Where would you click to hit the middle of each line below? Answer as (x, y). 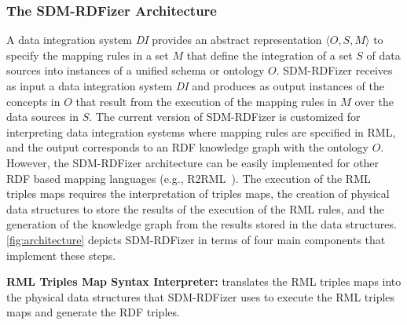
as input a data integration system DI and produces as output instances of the (195, 86)
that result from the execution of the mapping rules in (206, 101)
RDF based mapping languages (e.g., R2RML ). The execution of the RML (189, 178)
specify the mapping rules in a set (88, 55)
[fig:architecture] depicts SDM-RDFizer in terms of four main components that (196, 239)
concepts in (33, 101)
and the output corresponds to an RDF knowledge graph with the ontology (187, 147)
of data (383, 55)
